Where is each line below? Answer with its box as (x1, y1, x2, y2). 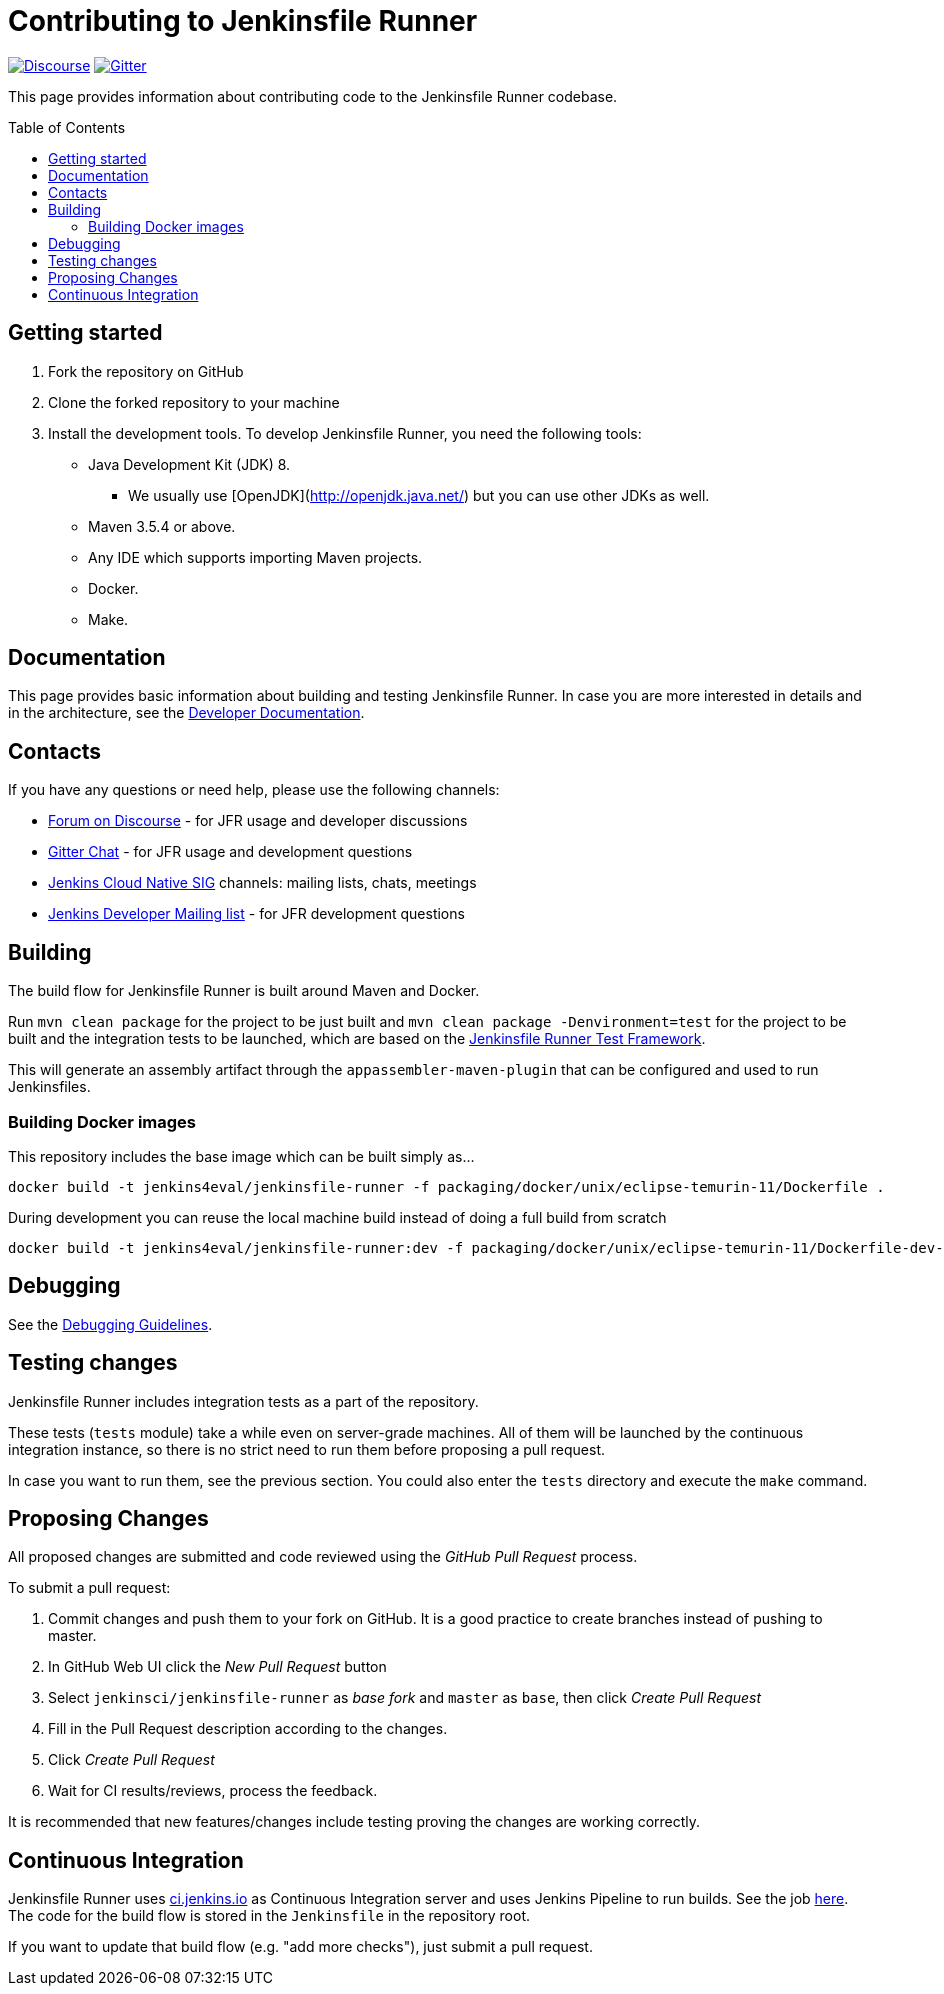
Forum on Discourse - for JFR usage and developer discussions (48, 812, 468, 830)
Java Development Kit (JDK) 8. (88, 455, 291, 473)
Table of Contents (8, 118, 126, 136)
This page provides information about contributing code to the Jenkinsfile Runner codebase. (8, 87, 618, 105)
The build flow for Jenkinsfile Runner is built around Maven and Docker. (8, 982, 480, 1000)
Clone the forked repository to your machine (48, 393, 340, 411)
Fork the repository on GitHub (48, 362, 244, 380)
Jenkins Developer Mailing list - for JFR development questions (48, 905, 465, 923)
